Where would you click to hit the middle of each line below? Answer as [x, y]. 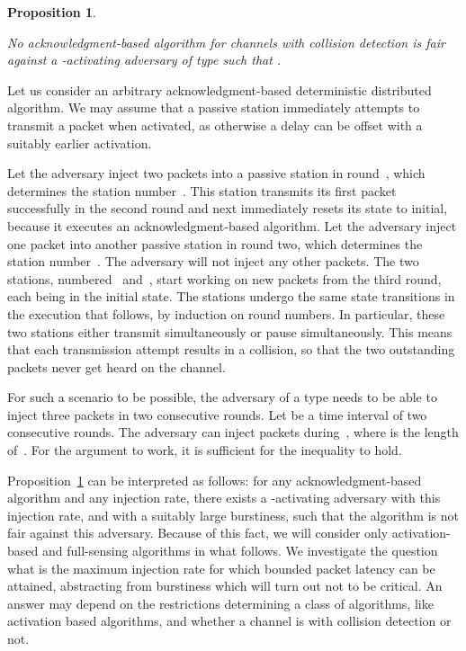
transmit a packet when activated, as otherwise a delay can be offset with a [215, 125]
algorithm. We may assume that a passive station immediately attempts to [214, 107]
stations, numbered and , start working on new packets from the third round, [224, 278]
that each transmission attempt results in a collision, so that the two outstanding [231, 349]
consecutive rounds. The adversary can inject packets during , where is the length [233, 432]
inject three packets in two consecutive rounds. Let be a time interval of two [217, 414]
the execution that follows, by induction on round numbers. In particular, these [226, 313]
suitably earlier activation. [80, 143]
